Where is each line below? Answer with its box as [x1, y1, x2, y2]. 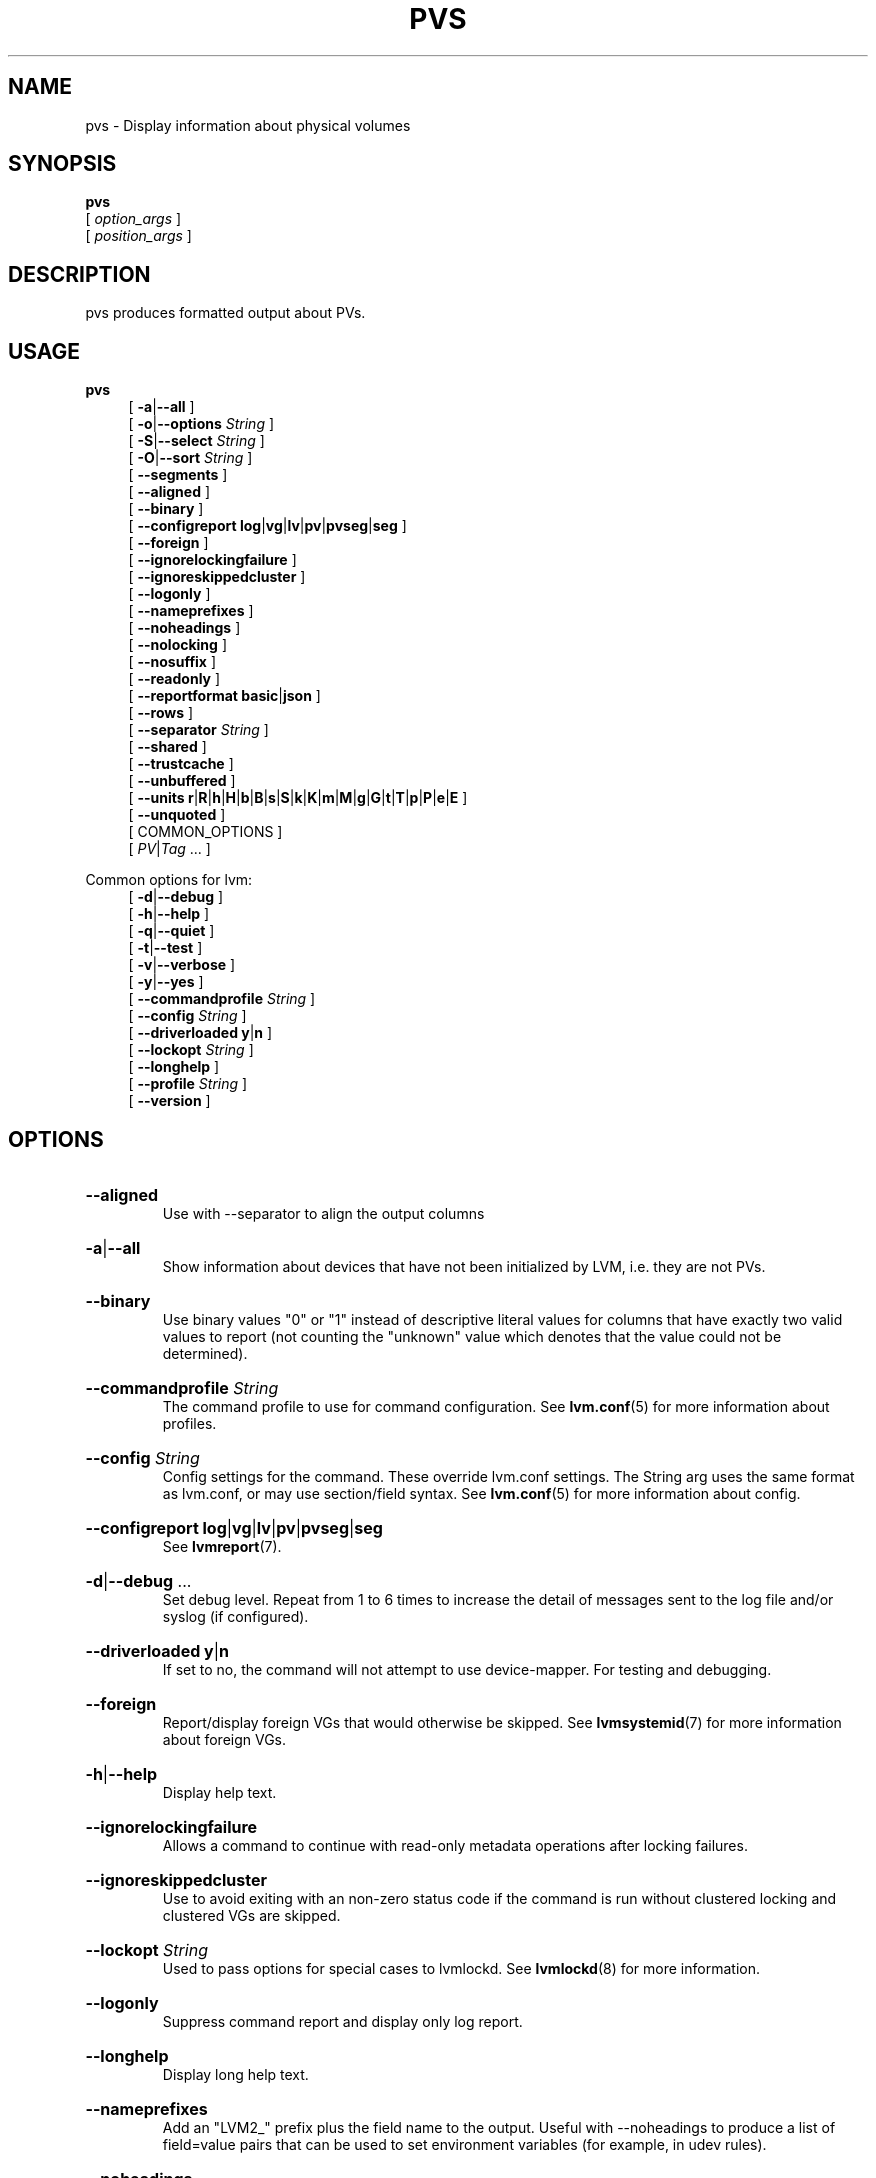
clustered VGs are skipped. [162, 1906, 341, 1924]
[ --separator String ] [128, 721, 269, 739]
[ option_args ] [85, 210, 182, 228]
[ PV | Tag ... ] [128, 840, 211, 858]
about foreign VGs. [162, 1730, 287, 1748]
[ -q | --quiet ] [128, 922, 215, 940]
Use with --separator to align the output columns [162, 1204, 485, 1222]
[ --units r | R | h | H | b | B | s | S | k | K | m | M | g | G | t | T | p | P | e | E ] [128, 789, 468, 807]
